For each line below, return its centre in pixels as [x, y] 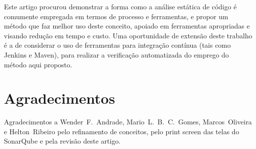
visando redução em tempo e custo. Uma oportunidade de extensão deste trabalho [128, 35]
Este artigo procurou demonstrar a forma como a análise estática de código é [120, 6]
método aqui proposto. [38, 64]
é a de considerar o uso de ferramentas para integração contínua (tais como [117, 45]
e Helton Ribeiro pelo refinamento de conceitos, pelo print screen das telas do [122, 131]
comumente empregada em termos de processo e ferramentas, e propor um [116, 16]
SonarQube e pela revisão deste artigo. [62, 141]
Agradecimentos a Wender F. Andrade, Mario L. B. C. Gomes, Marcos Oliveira [128, 122]
